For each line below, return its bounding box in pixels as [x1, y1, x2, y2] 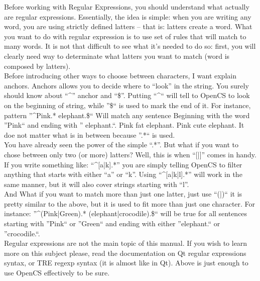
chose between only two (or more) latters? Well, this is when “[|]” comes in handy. [4, 149, 256, 159]
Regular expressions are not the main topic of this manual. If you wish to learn [4, 238, 247, 248]
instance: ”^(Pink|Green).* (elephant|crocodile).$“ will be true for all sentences [4, 208, 247, 219]
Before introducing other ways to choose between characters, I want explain [4, 70, 236, 81]
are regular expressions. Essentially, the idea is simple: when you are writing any [4, 11, 251, 22]
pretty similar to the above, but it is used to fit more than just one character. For [4, 198, 255, 209]
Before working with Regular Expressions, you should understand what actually [4, 2, 249, 12]
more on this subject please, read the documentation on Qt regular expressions [4, 247, 246, 258]
